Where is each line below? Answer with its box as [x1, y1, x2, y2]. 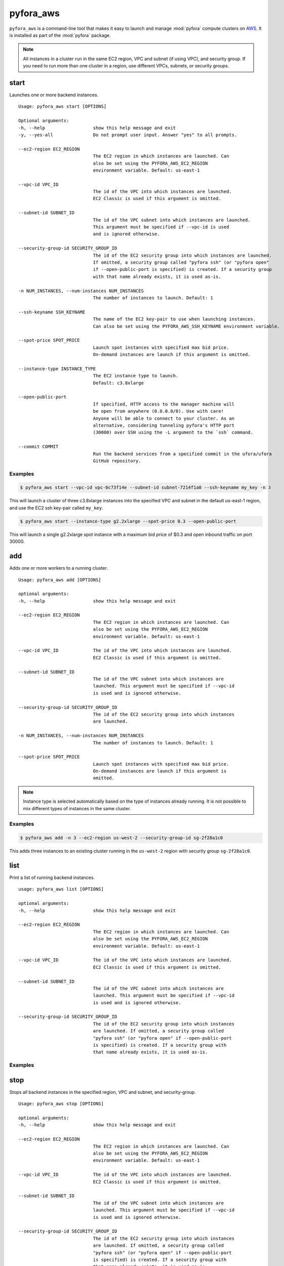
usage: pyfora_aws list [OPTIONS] [18, 886, 104, 892]
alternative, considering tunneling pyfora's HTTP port [93, 422, 235, 428]
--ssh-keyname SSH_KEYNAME [18, 309, 86, 315]
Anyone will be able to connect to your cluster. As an [93, 415, 235, 421]
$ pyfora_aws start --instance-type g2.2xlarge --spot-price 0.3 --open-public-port [20, 518, 236, 524]
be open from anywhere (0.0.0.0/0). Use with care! [93, 408, 224, 414]
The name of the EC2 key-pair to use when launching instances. [93, 316, 256, 322]
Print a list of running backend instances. [9, 875, 95, 881]
